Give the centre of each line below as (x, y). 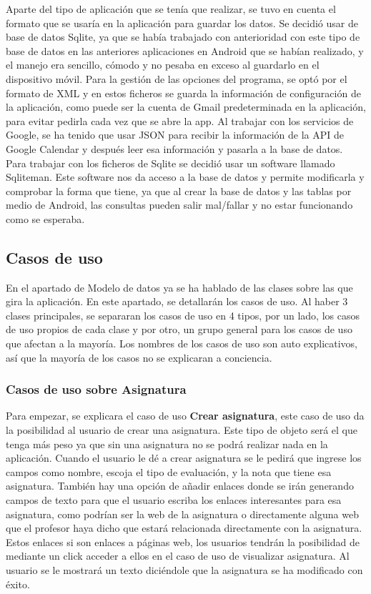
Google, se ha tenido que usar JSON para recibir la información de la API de (175, 135)
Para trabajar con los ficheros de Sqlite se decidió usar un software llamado (170, 163)
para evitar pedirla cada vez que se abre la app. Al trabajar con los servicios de (180, 120)
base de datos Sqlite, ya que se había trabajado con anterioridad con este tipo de (183, 37)
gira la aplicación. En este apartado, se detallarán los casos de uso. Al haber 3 (177, 301)
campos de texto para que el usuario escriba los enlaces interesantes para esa (174, 500)
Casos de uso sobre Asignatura (96, 389)
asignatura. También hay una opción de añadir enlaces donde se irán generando (180, 486)
